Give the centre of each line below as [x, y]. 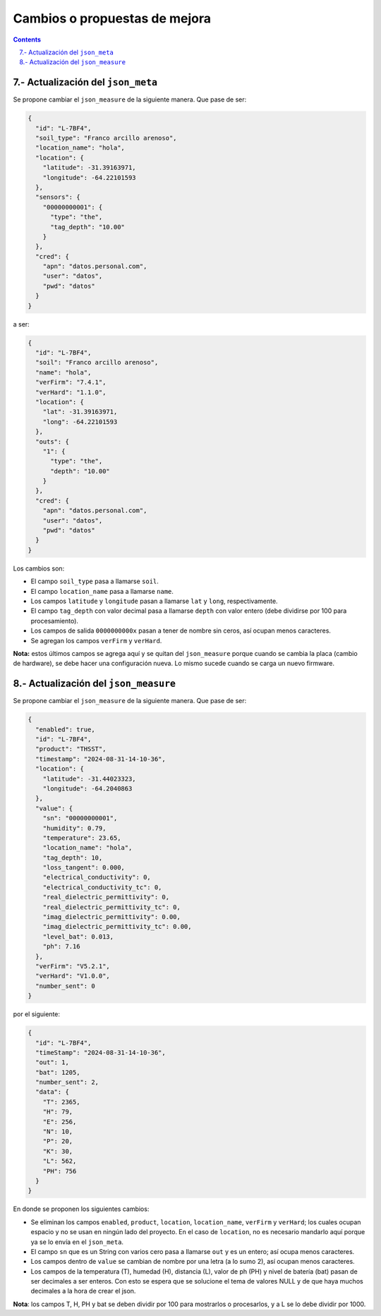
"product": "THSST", [71, 749]
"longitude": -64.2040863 [87, 788]
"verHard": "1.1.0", [71, 392]
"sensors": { [58, 197]
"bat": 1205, [58, 1072]
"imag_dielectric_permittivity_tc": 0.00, [117, 927]
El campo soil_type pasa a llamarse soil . [95, 581]
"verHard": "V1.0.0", [73, 976]
